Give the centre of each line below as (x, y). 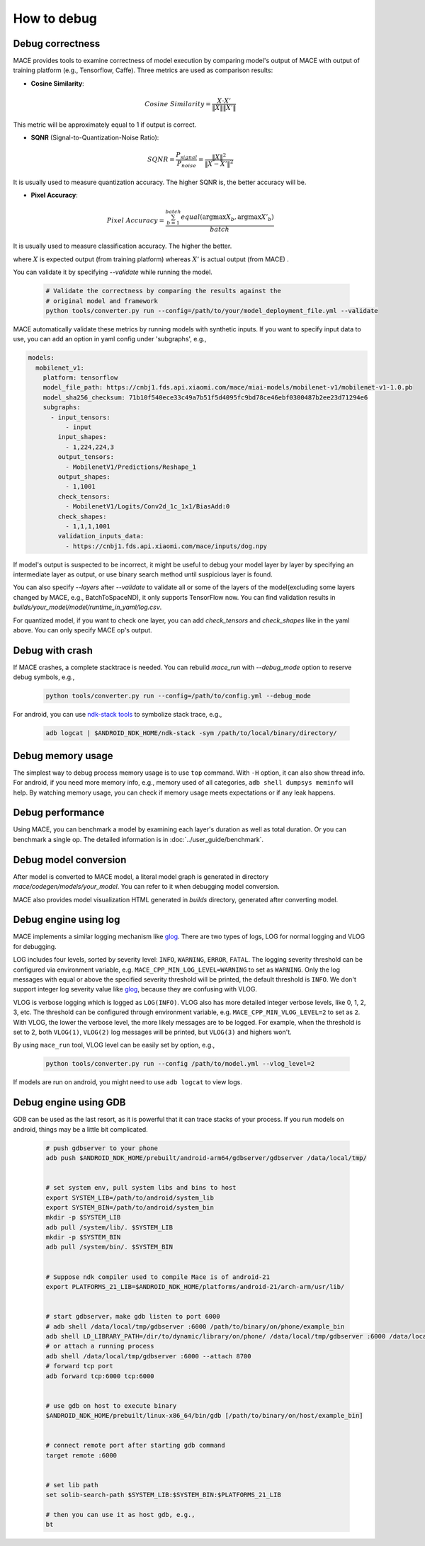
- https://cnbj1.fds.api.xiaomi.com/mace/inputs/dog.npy (166, 546)
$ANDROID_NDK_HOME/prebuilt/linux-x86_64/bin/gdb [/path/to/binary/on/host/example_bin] (205, 1416)
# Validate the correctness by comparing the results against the (163, 291)
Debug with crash (53, 650)
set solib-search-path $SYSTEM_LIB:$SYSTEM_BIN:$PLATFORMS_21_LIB (163, 1495)
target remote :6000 (81, 1455)
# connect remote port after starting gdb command (136, 1445)
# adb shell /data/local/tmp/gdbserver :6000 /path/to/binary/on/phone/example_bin (195, 1326)
